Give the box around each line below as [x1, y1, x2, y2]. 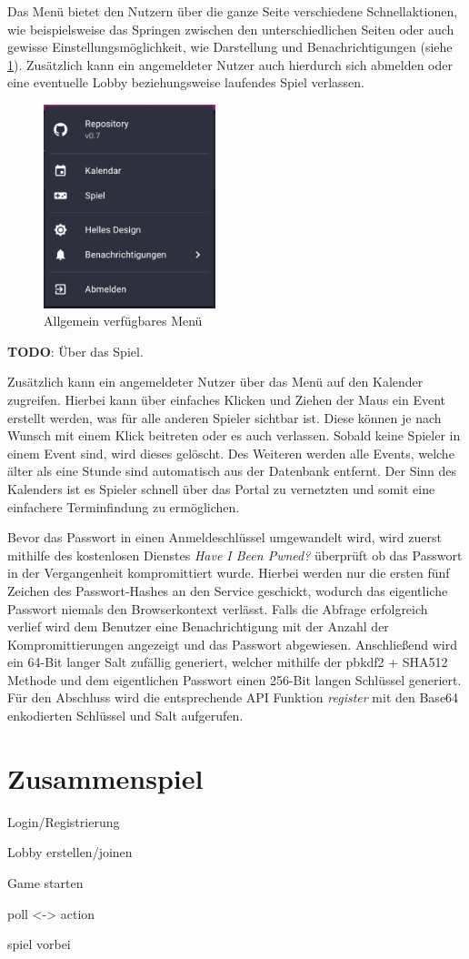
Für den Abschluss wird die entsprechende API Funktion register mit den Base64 [7, 688, 459, 707]
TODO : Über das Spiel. [7, 341, 144, 360]
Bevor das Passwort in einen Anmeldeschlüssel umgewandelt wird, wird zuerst [7, 528, 442, 547]
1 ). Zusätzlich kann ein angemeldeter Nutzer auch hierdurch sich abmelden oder [7, 55, 453, 74]
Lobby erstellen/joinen [7, 843, 133, 862]
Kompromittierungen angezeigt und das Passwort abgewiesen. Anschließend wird [7, 634, 458, 653]
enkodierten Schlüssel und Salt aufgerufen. [7, 706, 244, 725]
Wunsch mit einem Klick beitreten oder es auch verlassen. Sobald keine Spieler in [7, 426, 461, 445]
